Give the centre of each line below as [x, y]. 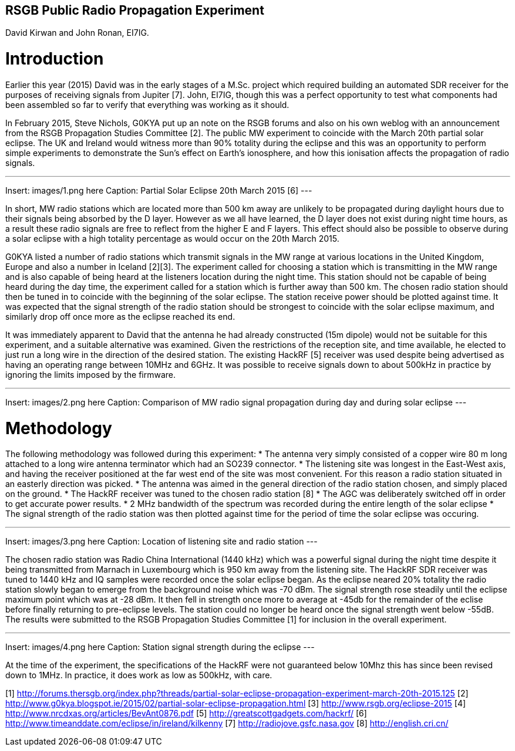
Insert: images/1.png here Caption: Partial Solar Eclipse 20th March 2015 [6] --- [159, 190]
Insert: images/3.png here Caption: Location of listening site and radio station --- [161, 542]
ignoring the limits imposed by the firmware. [91, 374]
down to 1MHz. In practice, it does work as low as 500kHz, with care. [139, 675]
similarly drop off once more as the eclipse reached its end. [120, 316]
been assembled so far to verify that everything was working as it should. [147, 104]
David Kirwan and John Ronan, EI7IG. [77, 33]
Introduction [55, 59]
